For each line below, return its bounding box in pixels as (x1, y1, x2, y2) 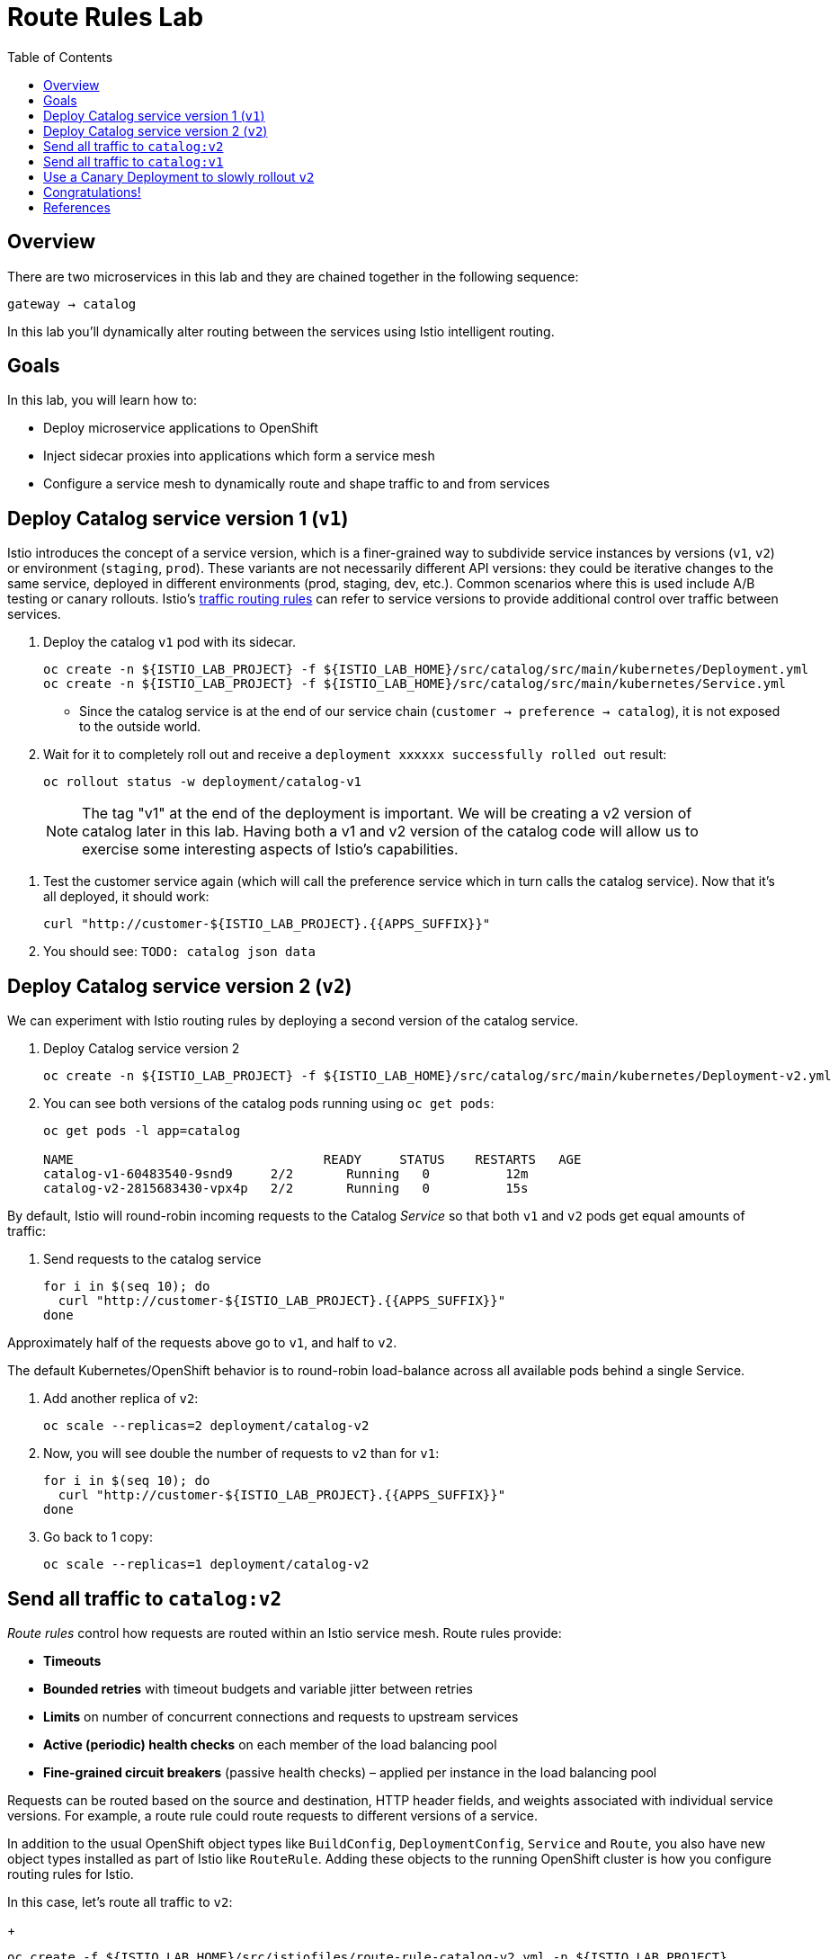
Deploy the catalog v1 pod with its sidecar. (43, 634, 296, 650)
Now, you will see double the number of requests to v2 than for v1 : (43, 1445, 440, 1462)
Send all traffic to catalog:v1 (43, 153, 224, 169)
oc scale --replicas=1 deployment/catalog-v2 (43, 1557, 370, 1572)
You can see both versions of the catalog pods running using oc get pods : (43, 1096, 495, 1112)
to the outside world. (79, 719, 201, 735)
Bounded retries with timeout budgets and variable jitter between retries (43, 1680, 473, 1696)
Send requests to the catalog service (43, 1251, 262, 1267)
